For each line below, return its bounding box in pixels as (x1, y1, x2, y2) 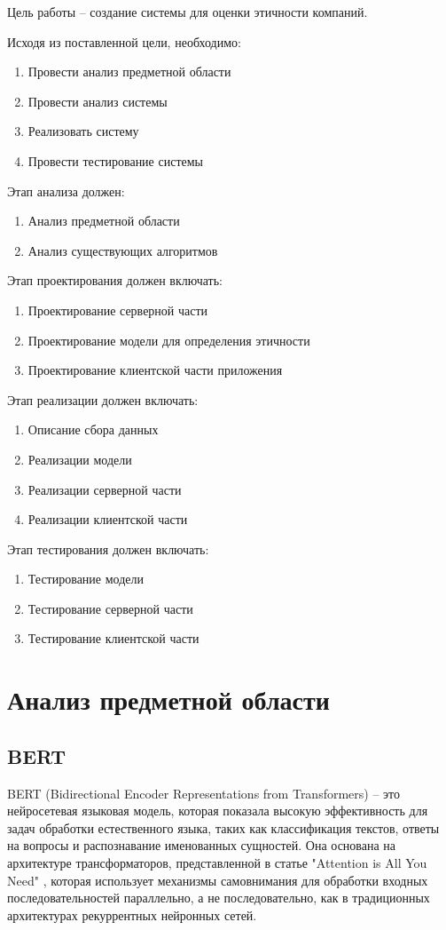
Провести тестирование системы (27, 151, 204, 170)
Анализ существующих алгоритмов (27, 241, 218, 259)
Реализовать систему (27, 122, 139, 140)
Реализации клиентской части (27, 510, 188, 529)
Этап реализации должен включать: (7, 390, 199, 409)
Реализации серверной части (27, 480, 182, 498)
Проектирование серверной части (27, 300, 208, 319)
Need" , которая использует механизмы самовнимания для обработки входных (7, 870, 428, 889)
